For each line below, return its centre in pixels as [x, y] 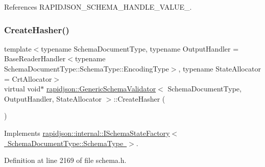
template [18, 48]
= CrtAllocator [28, 78]
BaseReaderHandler [35, 58]
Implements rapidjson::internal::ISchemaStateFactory [87, 133]
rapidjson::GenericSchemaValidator [101, 89]
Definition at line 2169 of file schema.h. [65, 160]
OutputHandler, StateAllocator [53, 98]
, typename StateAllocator [220, 68]
